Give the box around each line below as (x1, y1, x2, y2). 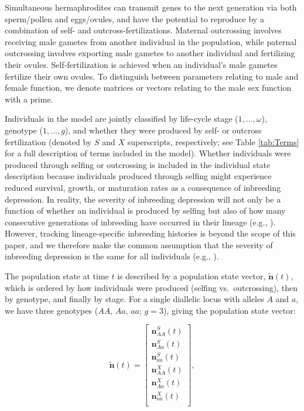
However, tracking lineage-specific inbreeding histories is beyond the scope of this (5, 227, 296, 239)
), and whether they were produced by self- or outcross (64, 124, 262, 136)
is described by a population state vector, (117, 270, 266, 282)
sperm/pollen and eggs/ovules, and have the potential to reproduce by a (5, 12, 264, 25)
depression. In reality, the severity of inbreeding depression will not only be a (5, 193, 281, 205)
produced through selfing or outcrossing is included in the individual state (5, 158, 271, 170)
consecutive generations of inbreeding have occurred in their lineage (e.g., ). (5, 215, 276, 228)
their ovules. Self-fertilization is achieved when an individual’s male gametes (5, 58, 278, 70)
